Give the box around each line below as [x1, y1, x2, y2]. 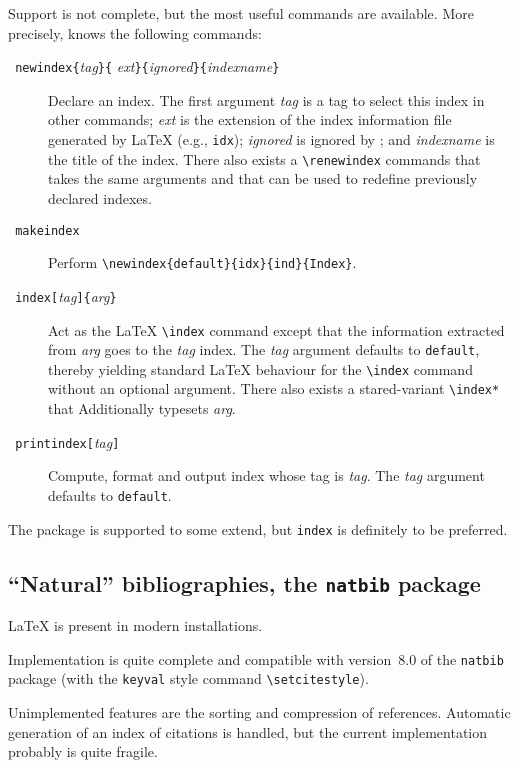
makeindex [15, 223, 80, 238]
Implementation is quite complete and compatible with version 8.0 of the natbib [8, 648, 504, 669]
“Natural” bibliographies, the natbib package [8, 567, 481, 598]
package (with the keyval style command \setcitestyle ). [8, 668, 369, 689]
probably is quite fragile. [8, 741, 158, 762]
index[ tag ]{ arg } [15, 285, 117, 306]
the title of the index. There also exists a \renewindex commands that [48, 148, 481, 169]
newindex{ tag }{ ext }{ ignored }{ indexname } [15, 56, 280, 77]
